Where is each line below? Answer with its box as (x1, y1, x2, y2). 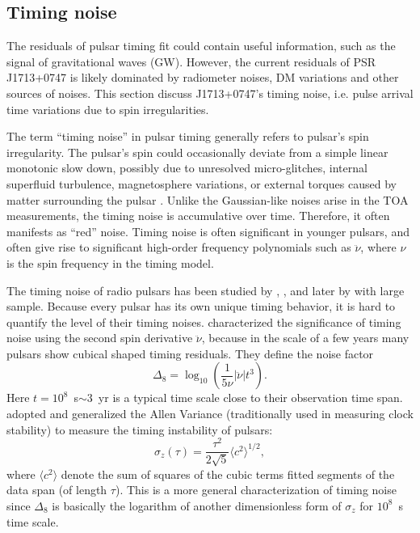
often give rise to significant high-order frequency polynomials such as (6, 239, 351, 256)
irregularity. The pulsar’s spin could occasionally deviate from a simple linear (6, 143, 388, 160)
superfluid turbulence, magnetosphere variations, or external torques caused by (6, 175, 397, 192)
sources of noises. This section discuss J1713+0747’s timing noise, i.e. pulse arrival (6, 84, 414, 101)
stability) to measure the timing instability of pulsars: (6, 421, 273, 438)
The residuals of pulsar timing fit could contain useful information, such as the (6, 37, 396, 54)
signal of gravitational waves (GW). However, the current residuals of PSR (6, 53, 376, 70)
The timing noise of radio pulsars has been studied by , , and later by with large (6, 281, 405, 298)
